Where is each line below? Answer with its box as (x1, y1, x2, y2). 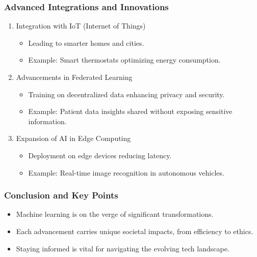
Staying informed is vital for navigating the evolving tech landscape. (16, 243, 229, 253)
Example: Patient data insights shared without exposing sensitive (28, 106, 233, 117)
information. (28, 116, 67, 126)
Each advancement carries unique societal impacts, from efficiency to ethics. (16, 225, 253, 236)
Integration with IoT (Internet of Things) (16, 20, 146, 31)
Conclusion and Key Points (4, 189, 118, 202)
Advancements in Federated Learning (16, 72, 133, 82)
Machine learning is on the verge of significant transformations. (16, 209, 214, 219)
